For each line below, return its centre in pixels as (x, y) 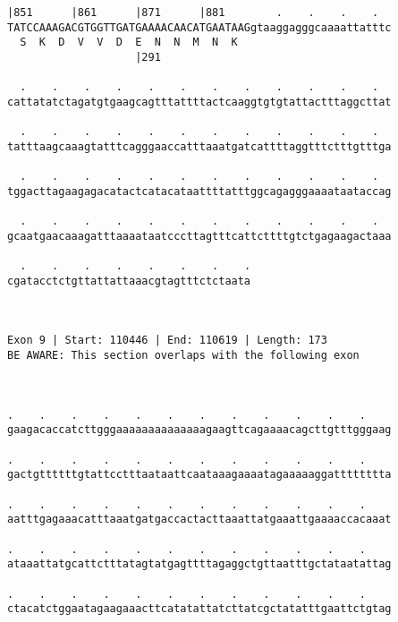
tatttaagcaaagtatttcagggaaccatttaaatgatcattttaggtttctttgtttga (199, 146)
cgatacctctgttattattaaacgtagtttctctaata (129, 281)
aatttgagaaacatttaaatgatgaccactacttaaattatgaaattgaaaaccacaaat (199, 520)
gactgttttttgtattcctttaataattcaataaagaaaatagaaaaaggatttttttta (199, 475)
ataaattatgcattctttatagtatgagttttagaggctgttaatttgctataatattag (199, 564)
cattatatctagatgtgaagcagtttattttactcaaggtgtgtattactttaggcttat (199, 102)
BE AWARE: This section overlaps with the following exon (183, 356)
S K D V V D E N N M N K (129, 43)
